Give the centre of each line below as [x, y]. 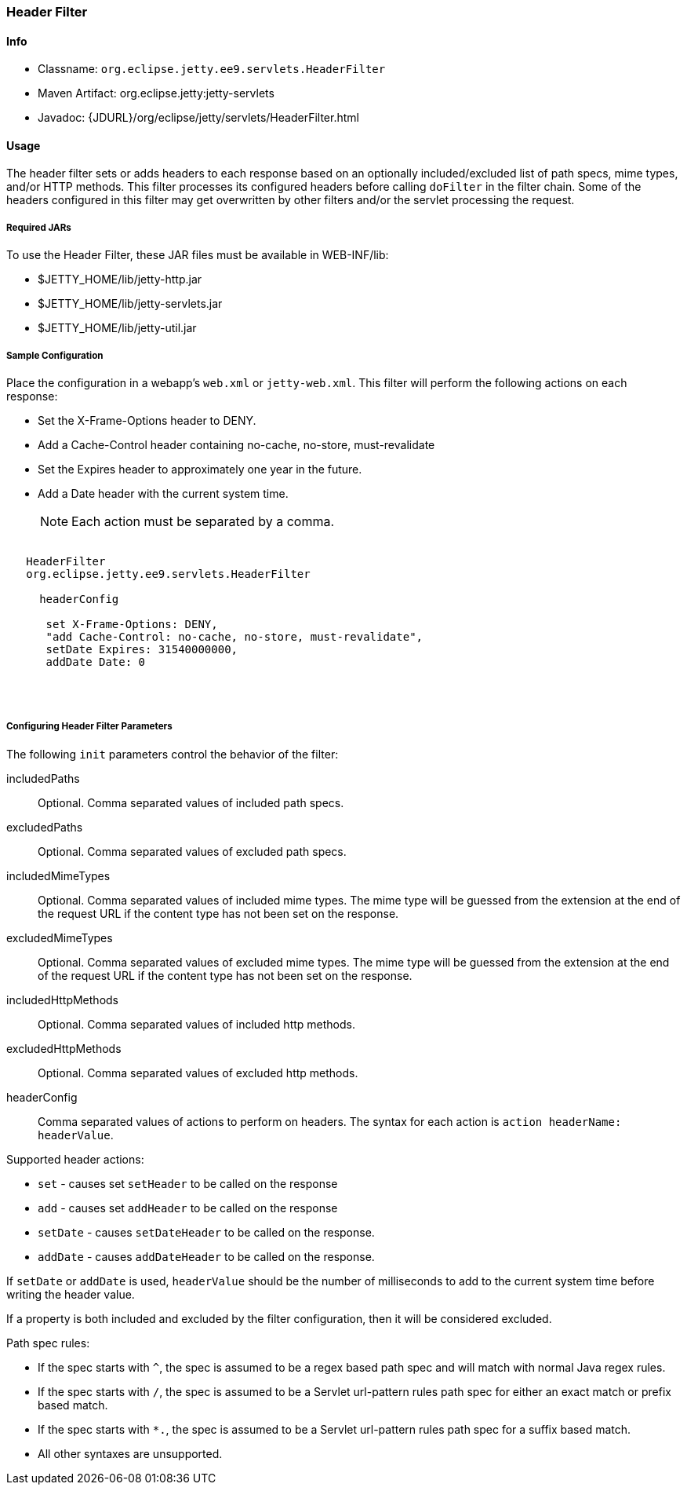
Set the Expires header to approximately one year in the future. [200, 469]
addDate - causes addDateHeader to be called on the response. [206, 1256]
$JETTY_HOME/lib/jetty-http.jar [120, 280]
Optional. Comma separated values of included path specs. [191, 802]
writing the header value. [71, 1294]
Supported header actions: [75, 1159]
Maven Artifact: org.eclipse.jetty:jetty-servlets [156, 93]
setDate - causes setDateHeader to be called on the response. [206, 1232]
